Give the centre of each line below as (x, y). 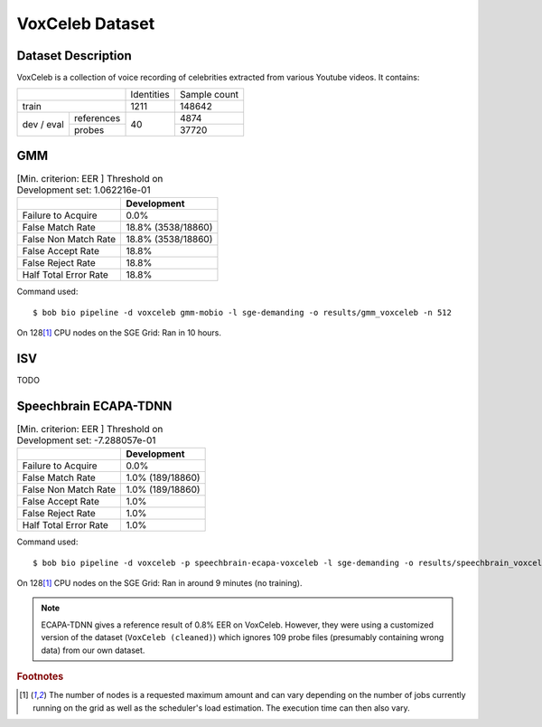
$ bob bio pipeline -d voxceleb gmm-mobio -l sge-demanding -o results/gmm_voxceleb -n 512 (242, 312)
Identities (150, 95)
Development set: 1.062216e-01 (84, 190)
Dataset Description (74, 56)
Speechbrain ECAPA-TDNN (94, 406)
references (97, 118)
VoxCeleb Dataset (86, 24)
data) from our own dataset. (93, 650)
